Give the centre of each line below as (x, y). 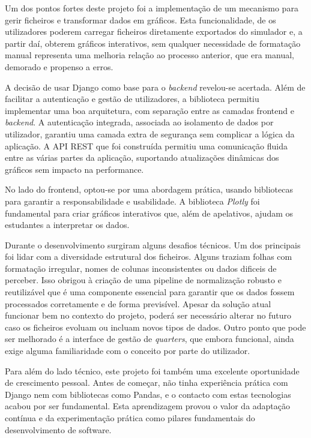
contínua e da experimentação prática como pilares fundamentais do (130, 418)
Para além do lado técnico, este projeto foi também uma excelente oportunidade (152, 370)
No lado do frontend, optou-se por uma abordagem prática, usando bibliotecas (149, 189)
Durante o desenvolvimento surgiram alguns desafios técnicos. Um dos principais (153, 244)
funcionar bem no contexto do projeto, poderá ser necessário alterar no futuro (148, 315)
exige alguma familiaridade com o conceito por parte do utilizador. (128, 351)
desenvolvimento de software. (58, 429)
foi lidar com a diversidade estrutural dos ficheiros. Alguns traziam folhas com (149, 256)
